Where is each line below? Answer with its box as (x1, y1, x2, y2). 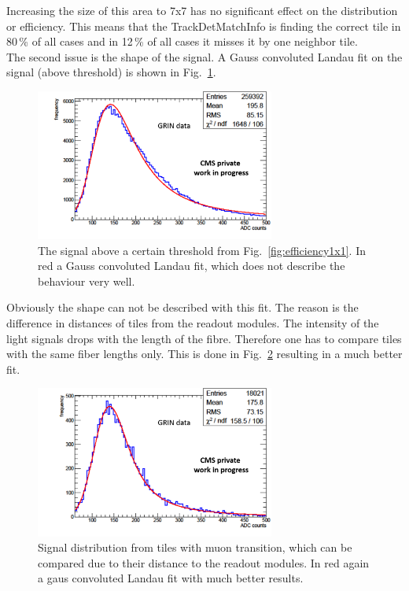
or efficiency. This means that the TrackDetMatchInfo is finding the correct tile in (6, 17, 401, 34)
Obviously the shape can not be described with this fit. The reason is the (6, 299, 359, 316)
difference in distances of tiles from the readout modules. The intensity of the (6, 315, 379, 331)
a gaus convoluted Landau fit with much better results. (38, 570, 304, 586)
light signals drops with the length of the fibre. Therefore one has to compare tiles (6, 330, 402, 346)
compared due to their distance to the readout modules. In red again (38, 554, 370, 571)
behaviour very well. (38, 272, 135, 289)
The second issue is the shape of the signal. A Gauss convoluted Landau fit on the (6, 48, 403, 65)
